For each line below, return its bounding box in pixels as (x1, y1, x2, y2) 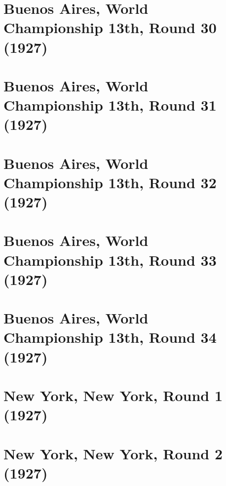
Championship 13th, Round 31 (3, 95, 217, 115)
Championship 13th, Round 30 (3, 17, 217, 38)
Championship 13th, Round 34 (3, 327, 217, 347)
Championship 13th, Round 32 (3, 172, 217, 192)
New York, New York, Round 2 (3, 443, 223, 463)
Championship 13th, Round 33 (3, 249, 217, 270)
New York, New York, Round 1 (3, 385, 223, 405)
